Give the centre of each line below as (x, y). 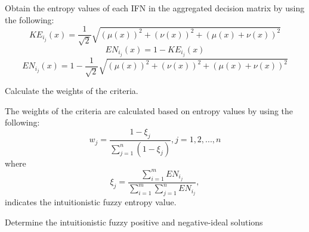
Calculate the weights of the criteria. (72, 91)
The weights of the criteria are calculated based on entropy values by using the (149, 110)
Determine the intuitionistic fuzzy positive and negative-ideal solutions (134, 222)
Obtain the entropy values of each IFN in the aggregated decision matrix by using (155, 8)
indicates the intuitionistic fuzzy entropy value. (91, 202)
